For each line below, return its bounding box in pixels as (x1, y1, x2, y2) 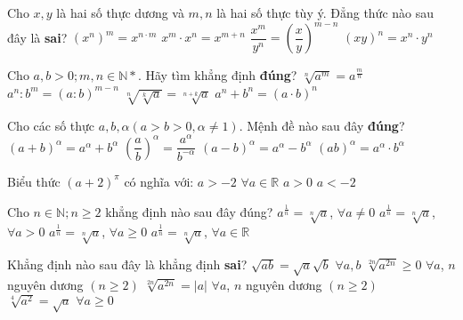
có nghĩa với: (124, 172, 194, 190)
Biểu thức (7, 172, 61, 190)
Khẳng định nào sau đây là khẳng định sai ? (7, 255, 248, 274)
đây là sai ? (7, 28, 68, 46)
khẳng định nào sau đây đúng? (105, 202, 273, 220)
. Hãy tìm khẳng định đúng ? (137, 66, 297, 84)
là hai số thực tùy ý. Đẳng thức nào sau (216, 4, 435, 21)
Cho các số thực (7, 116, 95, 134)
